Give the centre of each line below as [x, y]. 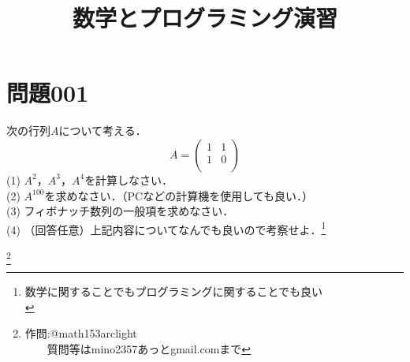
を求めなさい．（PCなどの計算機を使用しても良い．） [176, 195]
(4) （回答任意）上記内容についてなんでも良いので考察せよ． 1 [166, 228]
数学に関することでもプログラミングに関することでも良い [173, 291]
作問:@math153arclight [81, 333]
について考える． [102, 131]
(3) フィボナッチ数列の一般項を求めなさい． [120, 211]
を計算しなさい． [129, 179]
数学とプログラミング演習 [205, 18]
